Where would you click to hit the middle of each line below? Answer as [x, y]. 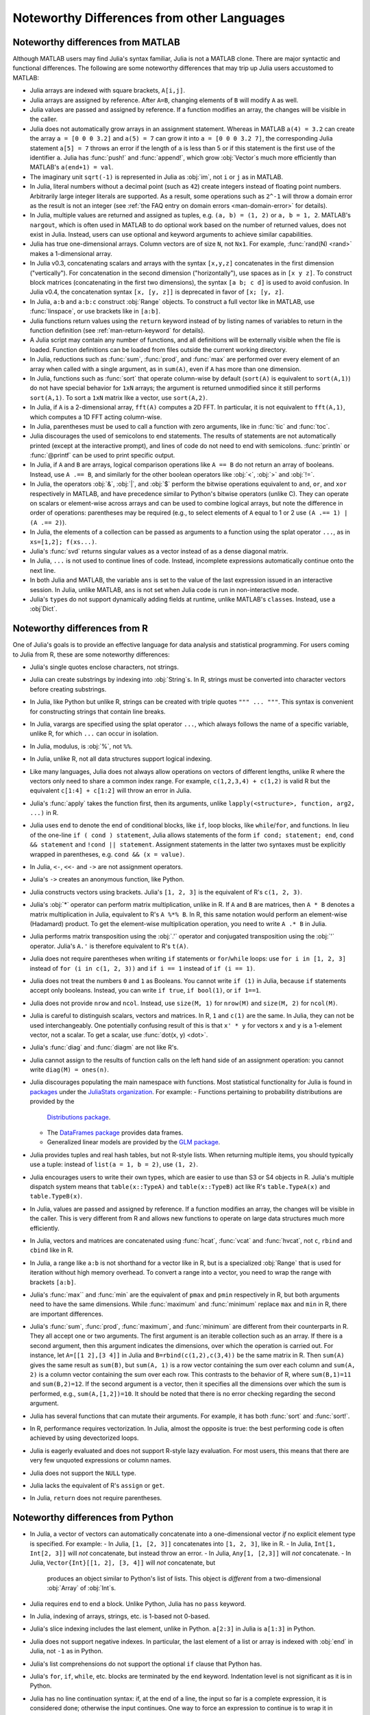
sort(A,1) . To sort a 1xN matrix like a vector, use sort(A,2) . [119, 397]
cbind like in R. [51, 1250]
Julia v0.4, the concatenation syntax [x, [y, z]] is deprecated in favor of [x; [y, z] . [157, 292]
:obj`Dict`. [44, 609]
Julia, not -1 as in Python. [66, 1651]
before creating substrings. [68, 689]
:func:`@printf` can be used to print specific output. [102, 456]
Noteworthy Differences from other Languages [149, 18]
